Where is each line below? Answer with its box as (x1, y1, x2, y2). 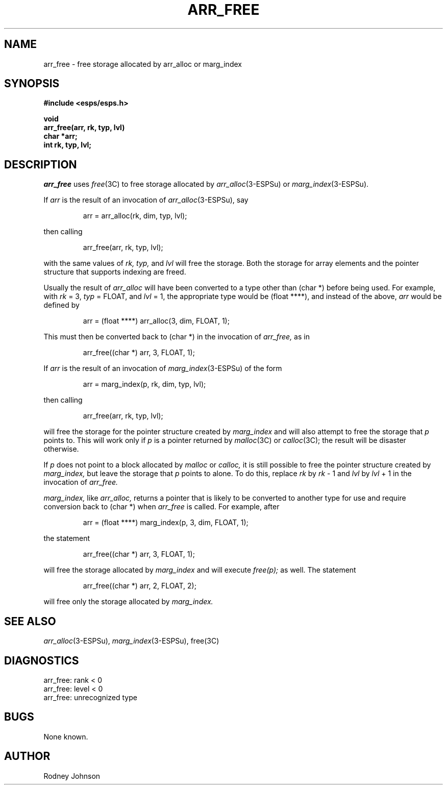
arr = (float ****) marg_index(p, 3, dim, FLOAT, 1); (83, 518, 249, 527)
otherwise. (43, 445, 79, 454)
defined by (43, 301, 80, 310)
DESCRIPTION (4, 158, 77, 171)
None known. (43, 732, 88, 741)
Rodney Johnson (43, 771, 101, 780)
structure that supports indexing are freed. (43, 267, 186, 277)
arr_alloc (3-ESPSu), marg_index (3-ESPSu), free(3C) (43, 636, 219, 646)
